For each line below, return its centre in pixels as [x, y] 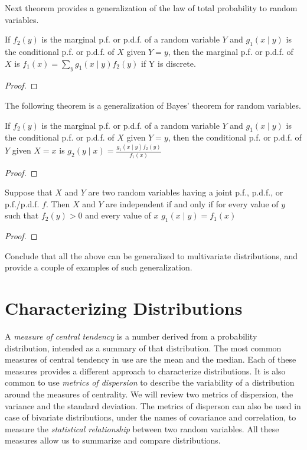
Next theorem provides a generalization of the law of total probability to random [151, 8]
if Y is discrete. [169, 63]
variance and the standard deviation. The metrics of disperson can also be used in [153, 405]
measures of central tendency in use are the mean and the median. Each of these [151, 359]
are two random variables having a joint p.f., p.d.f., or [186, 192]
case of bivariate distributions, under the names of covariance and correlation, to [151, 417]
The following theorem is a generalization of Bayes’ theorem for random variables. [153, 105]
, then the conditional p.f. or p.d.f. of [235, 137]
